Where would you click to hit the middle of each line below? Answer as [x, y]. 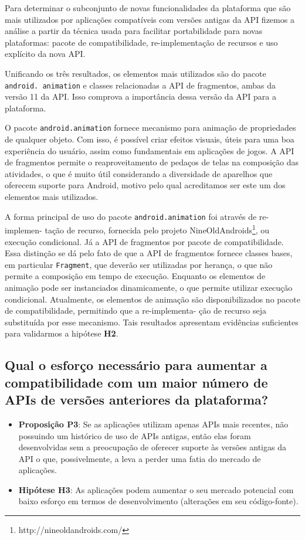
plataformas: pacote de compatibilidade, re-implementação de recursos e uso [141, 42]
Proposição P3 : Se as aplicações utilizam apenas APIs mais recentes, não [153, 424]
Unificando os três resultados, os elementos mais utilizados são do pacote [135, 73]
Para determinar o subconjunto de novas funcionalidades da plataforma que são [148, 8]
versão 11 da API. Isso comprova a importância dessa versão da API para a [140, 96]
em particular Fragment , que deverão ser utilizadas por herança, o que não [139, 264]
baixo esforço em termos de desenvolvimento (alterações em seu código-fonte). [158, 501]
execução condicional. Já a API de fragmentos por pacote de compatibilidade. [144, 241]
